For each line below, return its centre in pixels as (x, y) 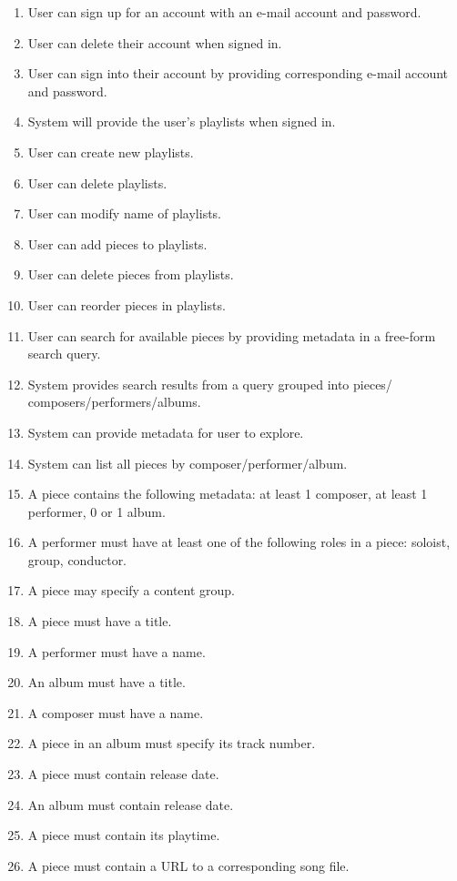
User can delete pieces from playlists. (131, 274)
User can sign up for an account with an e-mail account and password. (224, 12)
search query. (64, 354)
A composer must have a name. (116, 712)
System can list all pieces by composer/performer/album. (188, 463)
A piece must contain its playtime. (124, 835)
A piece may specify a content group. (132, 590)
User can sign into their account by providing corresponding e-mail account (238, 73)
